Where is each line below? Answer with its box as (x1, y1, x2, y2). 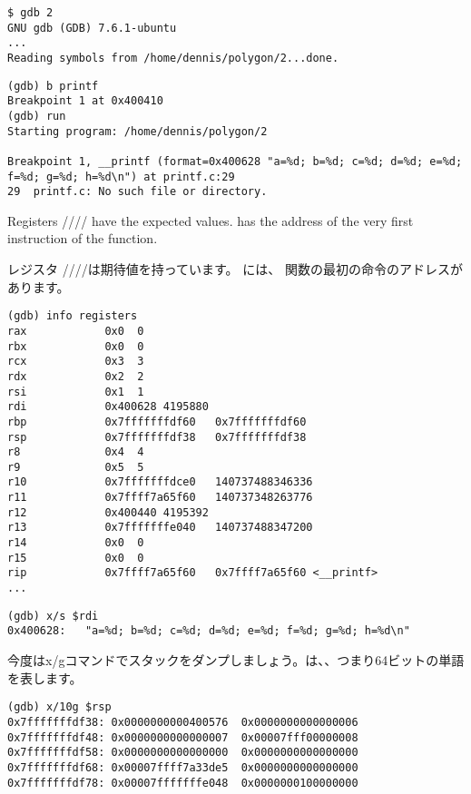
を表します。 (7, 668, 83, 687)
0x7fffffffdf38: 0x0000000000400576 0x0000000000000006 (7, 715, 358, 729)
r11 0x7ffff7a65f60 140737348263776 (7, 491, 313, 505)
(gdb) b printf (7, 79, 99, 93)
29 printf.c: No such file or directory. (7, 185, 268, 199)
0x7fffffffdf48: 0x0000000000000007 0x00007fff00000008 (7, 730, 358, 744)
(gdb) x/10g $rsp (7, 701, 112, 714)
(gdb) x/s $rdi (7, 609, 99, 622)
